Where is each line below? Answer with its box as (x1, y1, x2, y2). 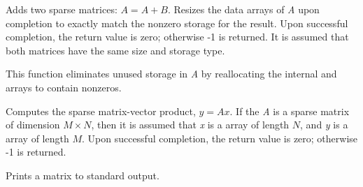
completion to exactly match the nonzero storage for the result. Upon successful (6, 15, 348, 30)
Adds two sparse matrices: (6, 2, 118, 16)
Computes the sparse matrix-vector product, (6, 103, 196, 118)
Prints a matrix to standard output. (6, 167, 159, 182)
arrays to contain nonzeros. (6, 80, 122, 94)
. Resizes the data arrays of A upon (167, 2, 320, 16)
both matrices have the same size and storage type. (6, 43, 225, 57)
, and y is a (300, 117, 348, 132)
